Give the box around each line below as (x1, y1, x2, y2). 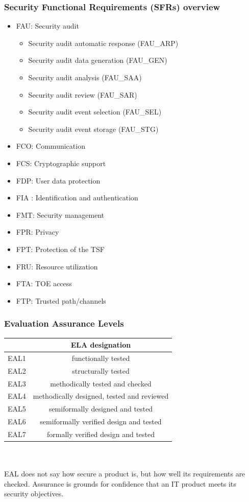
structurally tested (72, 365, 130, 376)
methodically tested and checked (50, 378, 152, 389)
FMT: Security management (16, 209, 105, 220)
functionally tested (71, 352, 130, 363)
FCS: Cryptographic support (16, 157, 106, 168)
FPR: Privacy (16, 226, 59, 237)
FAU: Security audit (16, 20, 79, 31)
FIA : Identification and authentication (16, 192, 138, 203)
